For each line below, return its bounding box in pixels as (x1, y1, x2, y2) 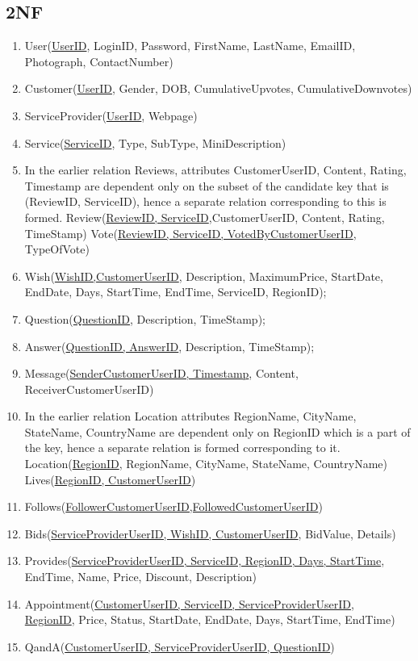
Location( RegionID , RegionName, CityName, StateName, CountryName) (24, 455, 388, 472)
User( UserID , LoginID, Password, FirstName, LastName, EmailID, (24, 37, 356, 54)
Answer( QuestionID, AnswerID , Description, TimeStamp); (24, 337, 315, 354)
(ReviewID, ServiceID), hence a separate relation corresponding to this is (24, 193, 387, 210)
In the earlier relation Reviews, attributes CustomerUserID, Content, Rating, (24, 161, 407, 178)
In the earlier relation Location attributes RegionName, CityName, (24, 408, 357, 425)
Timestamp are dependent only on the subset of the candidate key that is (24, 177, 389, 194)
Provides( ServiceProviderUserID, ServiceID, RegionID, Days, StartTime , (24, 552, 385, 569)
